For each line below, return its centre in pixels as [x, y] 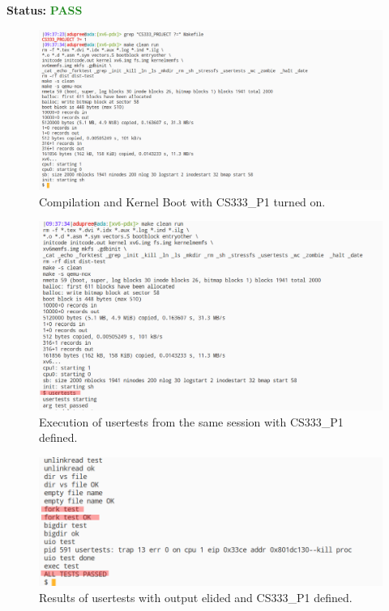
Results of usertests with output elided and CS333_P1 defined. [196, 598]
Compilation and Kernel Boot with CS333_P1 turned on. [182, 201]
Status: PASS [45, 10]
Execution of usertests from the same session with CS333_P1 [191, 421]
